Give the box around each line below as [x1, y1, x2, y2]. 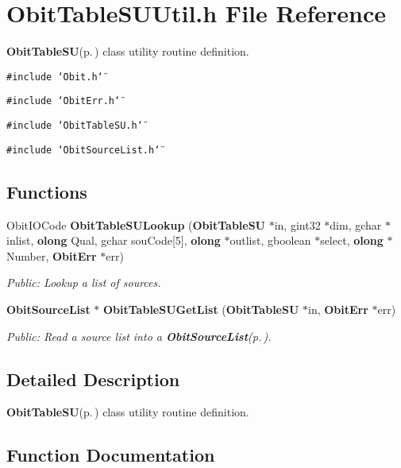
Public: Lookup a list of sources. [6, 274, 161, 291]
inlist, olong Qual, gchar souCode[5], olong [6, 232, 221, 249]
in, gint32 [274, 216, 321, 233]
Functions [6, 179, 87, 203]
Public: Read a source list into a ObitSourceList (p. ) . [6, 327, 272, 344]
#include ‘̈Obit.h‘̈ [6, 71, 103, 83]
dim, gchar [330, 216, 382, 233]
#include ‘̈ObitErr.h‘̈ [6, 95, 121, 107]
